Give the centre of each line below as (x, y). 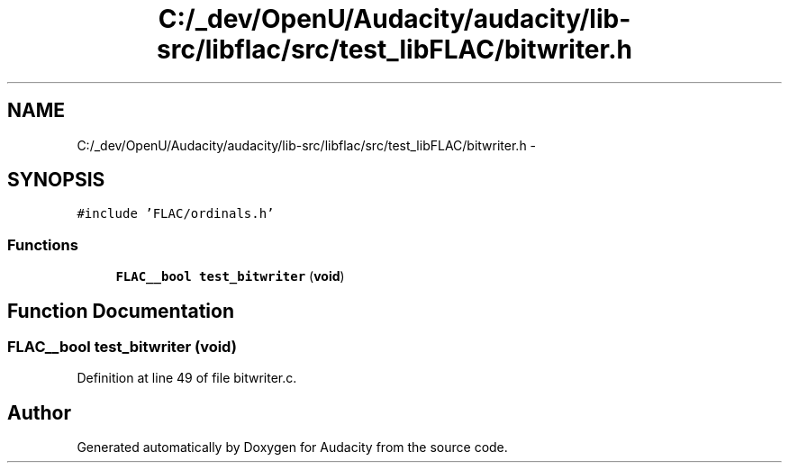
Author (39, 412)
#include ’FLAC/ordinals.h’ (176, 214)
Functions (43, 244)
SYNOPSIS (56, 180)
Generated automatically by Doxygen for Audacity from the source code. (292, 447)
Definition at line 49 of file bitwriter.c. (187, 378)
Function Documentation (121, 311)
